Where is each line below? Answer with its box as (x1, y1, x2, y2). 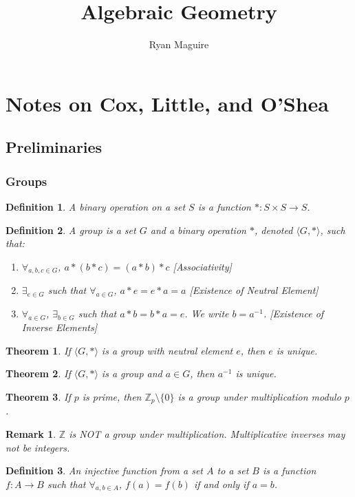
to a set (217, 463, 249, 478)
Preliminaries (6, 136, 103, 158)
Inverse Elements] (21, 320, 97, 335)
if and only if (193, 476, 249, 491)
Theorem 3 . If (6, 389, 71, 403)
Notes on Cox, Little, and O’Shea (6, 89, 330, 117)
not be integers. (6, 440, 70, 454)
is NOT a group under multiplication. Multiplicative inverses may (69, 426, 345, 441)
